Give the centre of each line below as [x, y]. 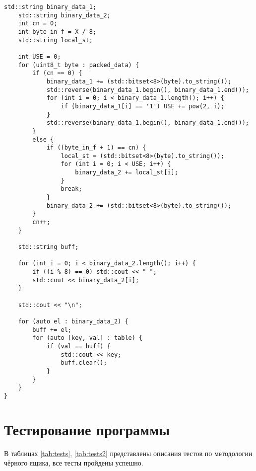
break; [71, 189]
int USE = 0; [39, 56]
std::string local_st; [55, 40]
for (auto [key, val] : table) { [88, 338]
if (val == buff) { [78, 346]
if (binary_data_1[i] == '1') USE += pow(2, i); [142, 106]
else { [43, 139]
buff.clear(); [84, 363]
